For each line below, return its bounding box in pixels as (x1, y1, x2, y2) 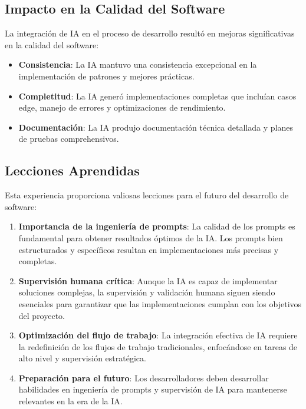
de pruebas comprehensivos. (18, 132, 119, 145)
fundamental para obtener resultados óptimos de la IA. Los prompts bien (18, 231, 283, 244)
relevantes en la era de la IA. (18, 395, 123, 407)
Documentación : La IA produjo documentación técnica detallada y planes (18, 121, 293, 133)
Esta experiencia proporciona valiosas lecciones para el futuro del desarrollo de (5, 189, 289, 201)
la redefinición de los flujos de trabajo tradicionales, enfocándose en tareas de (18, 340, 298, 353)
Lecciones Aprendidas (5, 161, 140, 179)
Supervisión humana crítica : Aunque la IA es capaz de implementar (18, 274, 278, 287)
